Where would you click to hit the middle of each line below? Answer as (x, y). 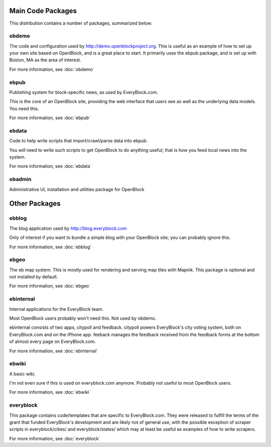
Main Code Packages (43, 11)
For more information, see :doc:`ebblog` (50, 247)
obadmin (20, 180)
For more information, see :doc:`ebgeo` (50, 286)
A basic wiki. (22, 374)
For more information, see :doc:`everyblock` (55, 438)
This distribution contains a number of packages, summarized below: (81, 23)
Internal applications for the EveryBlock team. (56, 309)
